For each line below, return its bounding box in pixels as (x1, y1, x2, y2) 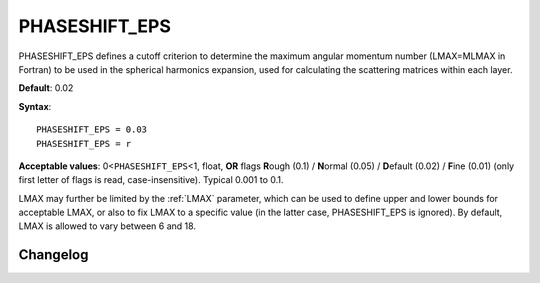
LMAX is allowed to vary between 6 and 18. (18, 220, 197, 232)
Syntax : (18, 100, 52, 112)
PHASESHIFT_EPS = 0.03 (36, 124, 148, 135)
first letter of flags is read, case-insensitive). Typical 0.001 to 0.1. (18, 174, 284, 186)
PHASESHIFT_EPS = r (36, 138, 132, 149)
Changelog (18, 246, 89, 264)
